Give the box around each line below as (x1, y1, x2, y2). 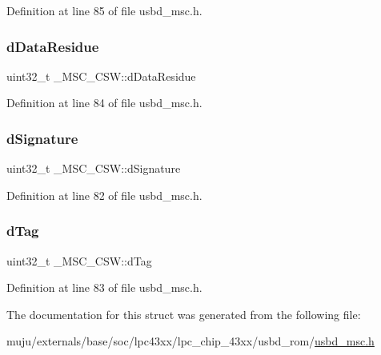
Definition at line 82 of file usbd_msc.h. (6, 186, 203, 203)
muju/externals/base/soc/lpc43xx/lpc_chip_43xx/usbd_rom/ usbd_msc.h (6, 333, 375, 349)
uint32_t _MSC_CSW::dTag (6, 252, 152, 269)
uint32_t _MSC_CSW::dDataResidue (6, 67, 196, 84)
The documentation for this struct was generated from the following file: (6, 305, 361, 322)
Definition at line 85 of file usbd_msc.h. (6, 2, 203, 18)
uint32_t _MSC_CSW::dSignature (6, 160, 181, 177)
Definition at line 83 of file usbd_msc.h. (6, 279, 203, 296)
